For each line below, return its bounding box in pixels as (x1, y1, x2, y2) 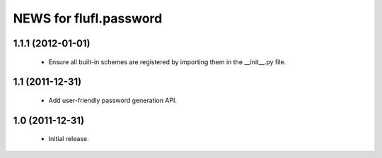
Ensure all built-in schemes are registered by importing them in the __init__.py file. (48, 57, 286, 66)
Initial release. (48, 135, 89, 143)
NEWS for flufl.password (13, 11, 163, 26)
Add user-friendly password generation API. (48, 96, 177, 104)
